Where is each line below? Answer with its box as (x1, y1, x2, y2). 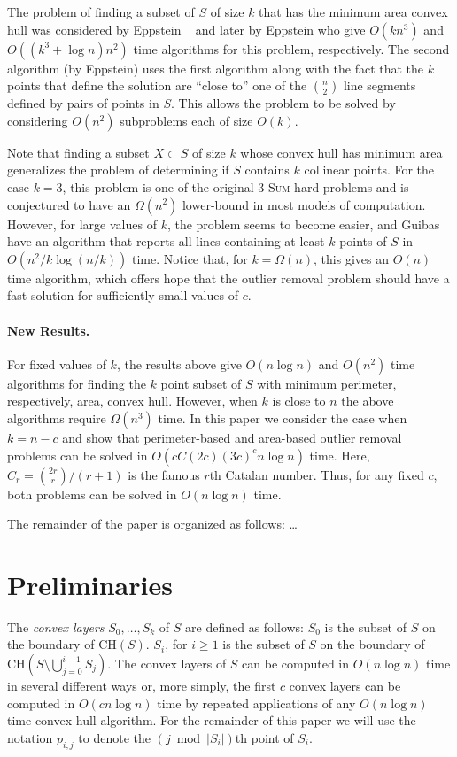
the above (341, 391, 394, 410)
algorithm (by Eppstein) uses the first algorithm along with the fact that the (7, 58, 424, 77)
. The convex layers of (107, 654, 227, 673)
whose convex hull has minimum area (240, 143, 443, 161)
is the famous (128, 465, 200, 483)
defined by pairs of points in (7, 94, 159, 112)
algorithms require (7, 408, 106, 427)
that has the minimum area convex (259, 3, 448, 20)
